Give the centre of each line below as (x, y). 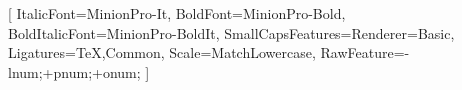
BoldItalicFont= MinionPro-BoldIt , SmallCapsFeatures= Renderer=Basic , (231, 32)
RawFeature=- (365, 52)
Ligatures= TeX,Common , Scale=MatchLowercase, (162, 52)
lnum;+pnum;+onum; (74, 71)
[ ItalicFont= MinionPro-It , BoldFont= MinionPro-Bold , (177, 13)
